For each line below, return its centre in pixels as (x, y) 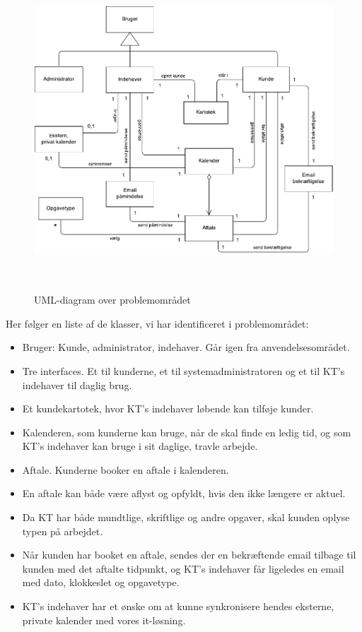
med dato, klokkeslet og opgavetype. (101, 582)
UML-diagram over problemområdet (112, 300)
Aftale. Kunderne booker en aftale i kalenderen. (125, 469)
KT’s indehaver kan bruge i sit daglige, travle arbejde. (140, 446)
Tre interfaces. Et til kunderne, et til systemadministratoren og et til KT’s (183, 370)
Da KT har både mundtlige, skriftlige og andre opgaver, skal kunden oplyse (186, 517)
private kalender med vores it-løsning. (104, 620)
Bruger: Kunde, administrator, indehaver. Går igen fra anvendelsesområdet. (186, 347)
